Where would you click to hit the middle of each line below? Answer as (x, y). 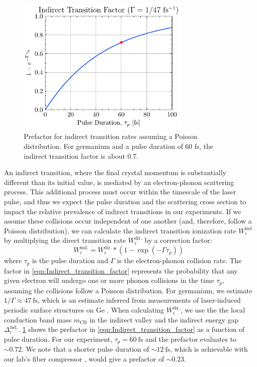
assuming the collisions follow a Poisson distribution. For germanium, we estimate (128, 290)
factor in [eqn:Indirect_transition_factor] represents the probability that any (121, 270)
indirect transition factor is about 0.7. (81, 156)
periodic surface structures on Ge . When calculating (84, 310)
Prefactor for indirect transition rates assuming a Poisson (111, 136)
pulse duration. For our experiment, (58, 339)
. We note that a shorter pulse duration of (85, 349)
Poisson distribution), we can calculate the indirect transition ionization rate (120, 230)
